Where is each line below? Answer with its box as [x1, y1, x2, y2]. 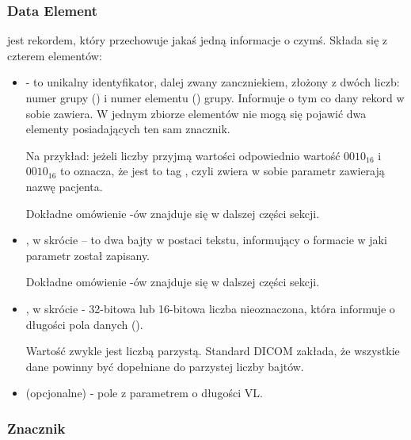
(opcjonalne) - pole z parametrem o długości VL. [25, 385, 263, 401]
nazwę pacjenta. [25, 178, 103, 194]
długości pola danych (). [25, 316, 143, 332]
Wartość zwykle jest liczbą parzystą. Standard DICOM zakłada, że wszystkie [25, 342, 400, 359]
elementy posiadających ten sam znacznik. [25, 121, 230, 137]
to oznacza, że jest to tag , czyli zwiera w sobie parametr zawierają [60, 163, 385, 179]
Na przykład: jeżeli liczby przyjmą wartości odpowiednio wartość [25, 147, 341, 163]
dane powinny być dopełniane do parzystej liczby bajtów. [25, 358, 304, 374]
